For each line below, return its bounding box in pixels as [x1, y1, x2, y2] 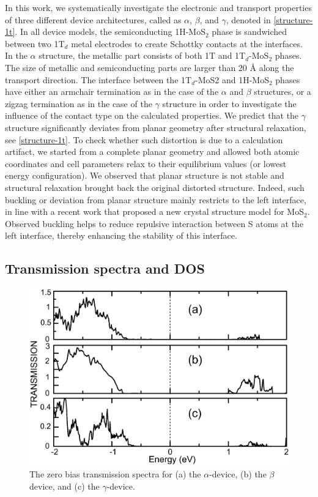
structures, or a [254, 85, 311, 98]
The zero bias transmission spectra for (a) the [29, 467, 201, 480]
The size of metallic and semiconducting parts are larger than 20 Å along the [5, 61, 294, 73]
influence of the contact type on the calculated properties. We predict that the [5, 109, 299, 122]
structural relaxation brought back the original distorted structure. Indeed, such [5, 181, 305, 193]
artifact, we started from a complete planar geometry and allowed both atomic [5, 145, 300, 158]
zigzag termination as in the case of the [5, 97, 152, 110]
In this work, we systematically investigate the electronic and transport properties [5, 1, 312, 13]
